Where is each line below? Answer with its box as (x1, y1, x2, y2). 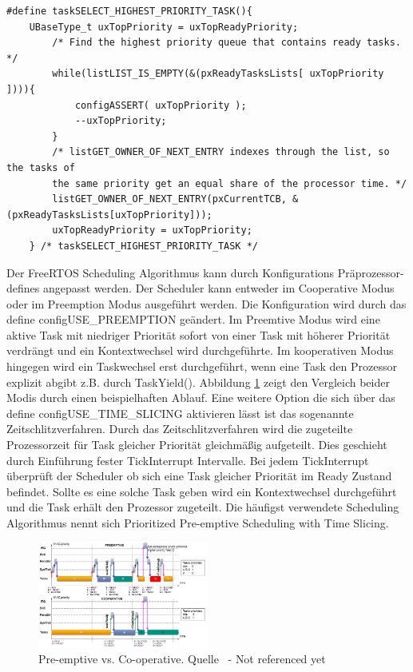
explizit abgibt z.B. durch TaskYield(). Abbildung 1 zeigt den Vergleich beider (6, 373, 390, 390)
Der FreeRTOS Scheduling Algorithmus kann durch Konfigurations (6, 264, 335, 280)
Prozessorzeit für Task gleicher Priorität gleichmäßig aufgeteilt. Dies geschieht (6, 436, 387, 453)
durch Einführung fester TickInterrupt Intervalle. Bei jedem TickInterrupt (6, 451, 369, 468)
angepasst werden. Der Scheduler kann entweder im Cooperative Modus (42, 280, 395, 296)
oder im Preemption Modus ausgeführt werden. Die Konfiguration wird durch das (6, 295, 407, 312)
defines (6, 280, 40, 296)
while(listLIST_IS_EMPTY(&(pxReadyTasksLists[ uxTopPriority (52, 68, 384, 80)
